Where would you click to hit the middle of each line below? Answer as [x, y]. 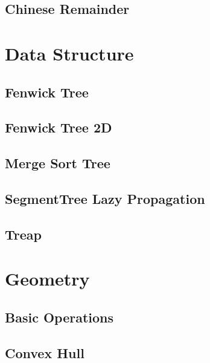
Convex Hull [45, 352]
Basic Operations [59, 317]
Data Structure [69, 53]
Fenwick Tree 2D [59, 127]
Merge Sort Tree [58, 163]
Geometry [47, 279]
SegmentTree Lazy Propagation [105, 198]
